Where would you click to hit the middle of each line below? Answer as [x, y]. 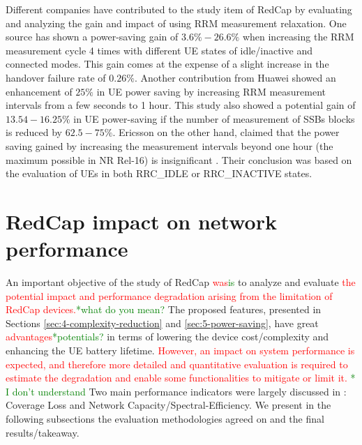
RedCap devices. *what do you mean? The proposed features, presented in [164, 309]
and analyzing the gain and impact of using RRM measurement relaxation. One [176, 23]
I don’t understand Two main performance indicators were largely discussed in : [176, 391]
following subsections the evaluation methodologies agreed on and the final [165, 418]
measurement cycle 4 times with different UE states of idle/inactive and [159, 50]
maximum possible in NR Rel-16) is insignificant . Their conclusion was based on [179, 159]
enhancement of [39, 91]
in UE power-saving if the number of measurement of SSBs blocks [214, 118]
